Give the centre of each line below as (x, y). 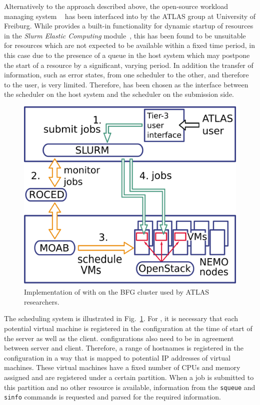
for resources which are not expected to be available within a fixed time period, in (130, 45)
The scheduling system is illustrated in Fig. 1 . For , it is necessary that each (121, 318)
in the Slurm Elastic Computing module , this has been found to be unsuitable (125, 35)
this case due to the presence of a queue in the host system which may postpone (127, 55)
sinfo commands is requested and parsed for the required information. (112, 397)
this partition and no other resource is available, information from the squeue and (130, 387)
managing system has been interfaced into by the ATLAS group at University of (130, 16)
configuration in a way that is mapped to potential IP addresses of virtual (117, 357)
